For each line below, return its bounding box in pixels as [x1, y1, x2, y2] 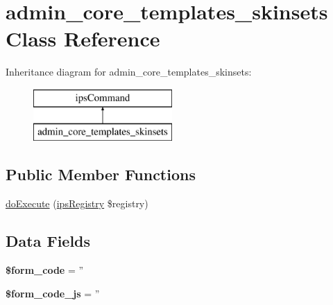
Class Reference [6, 24, 160, 53]
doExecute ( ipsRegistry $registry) [6, 196, 148, 211]
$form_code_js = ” [6, 286, 100, 300]
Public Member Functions [6, 164, 196, 185]
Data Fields [6, 230, 91, 252]
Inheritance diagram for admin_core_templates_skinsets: [6, 64, 252, 79]
